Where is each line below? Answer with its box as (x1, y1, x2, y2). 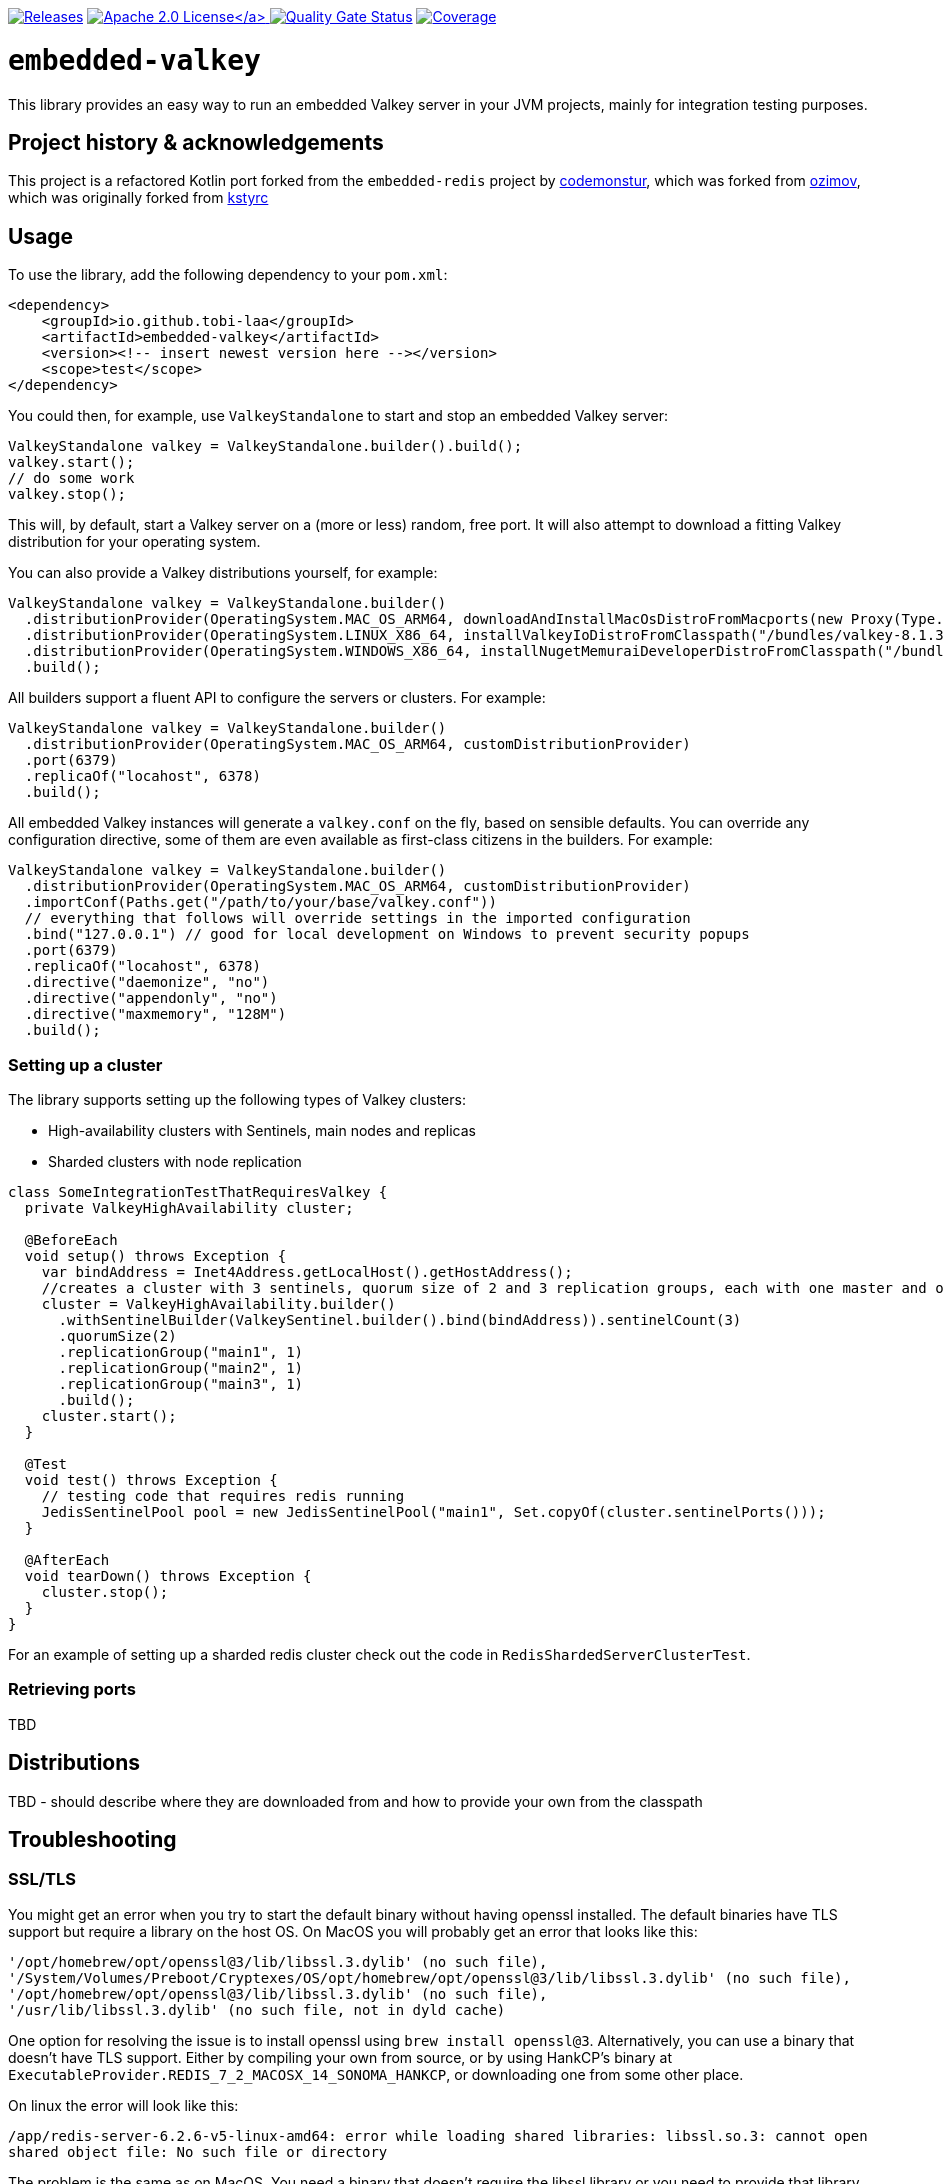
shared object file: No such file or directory (8, 2143, 388, 2160)
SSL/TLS (8, 1869, 76, 1890)
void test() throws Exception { (24, 1471, 278, 1488)
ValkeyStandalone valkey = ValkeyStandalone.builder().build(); (8, 438, 523, 455)
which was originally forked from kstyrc (8, 189, 269, 207)
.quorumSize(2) (58, 1327, 177, 1344)
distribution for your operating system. (8, 533, 261, 551)
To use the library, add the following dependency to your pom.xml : (8, 266, 448, 284)
